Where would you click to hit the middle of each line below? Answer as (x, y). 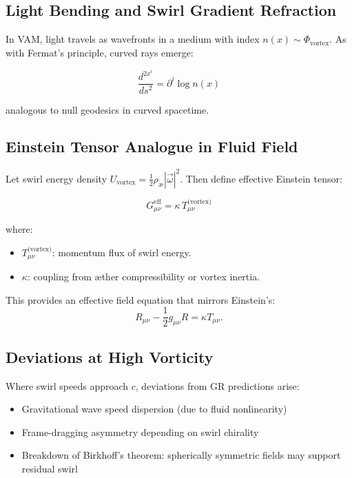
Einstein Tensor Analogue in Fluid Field (152, 146)
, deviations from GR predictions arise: (217, 385)
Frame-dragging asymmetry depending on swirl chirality (140, 432)
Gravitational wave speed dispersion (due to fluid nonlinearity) (154, 409)
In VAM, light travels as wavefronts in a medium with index (133, 39)
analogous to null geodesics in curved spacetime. (107, 109)
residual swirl (50, 468)
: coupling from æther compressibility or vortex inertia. (144, 277)
